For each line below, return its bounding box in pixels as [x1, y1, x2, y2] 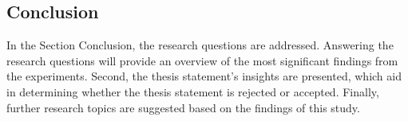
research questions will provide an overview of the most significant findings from [6, 52, 398, 68]
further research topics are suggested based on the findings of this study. [6, 99, 360, 115]
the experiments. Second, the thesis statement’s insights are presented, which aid [6, 68, 402, 84]
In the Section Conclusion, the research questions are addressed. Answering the [6, 37, 394, 53]
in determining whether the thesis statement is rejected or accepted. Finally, [6, 83, 379, 100]
